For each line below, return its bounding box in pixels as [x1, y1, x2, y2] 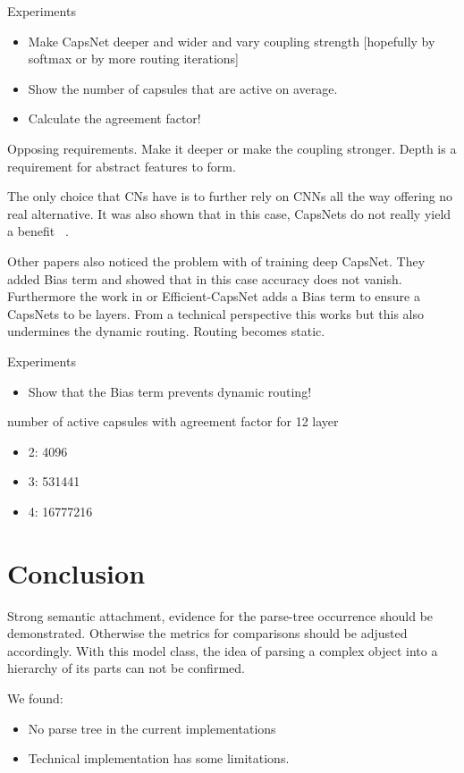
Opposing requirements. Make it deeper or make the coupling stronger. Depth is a [7, 139, 457, 157]
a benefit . [7, 222, 69, 240]
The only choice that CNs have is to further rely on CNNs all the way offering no [7, 187, 453, 206]
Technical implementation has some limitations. [28, 749, 290, 768]
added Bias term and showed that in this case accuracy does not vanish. [7, 269, 402, 288]
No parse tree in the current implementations [28, 718, 276, 737]
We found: [7, 688, 63, 707]
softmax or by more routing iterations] [28, 49, 240, 68]
